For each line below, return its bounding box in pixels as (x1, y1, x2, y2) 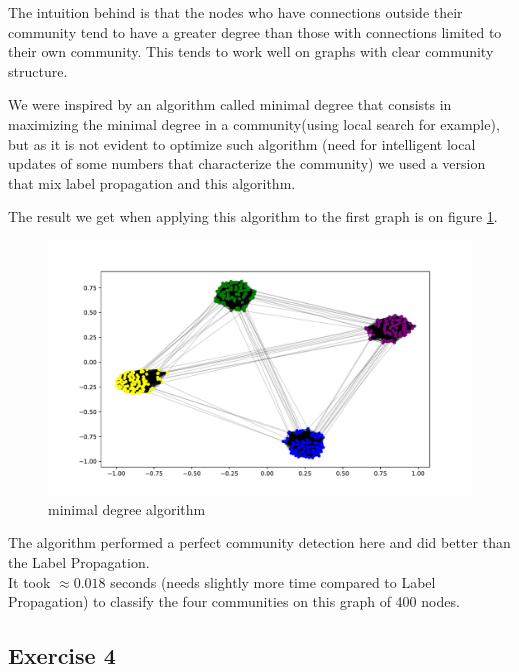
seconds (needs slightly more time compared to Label (110, 571, 436, 592)
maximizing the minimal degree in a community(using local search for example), (8, 113, 500, 134)
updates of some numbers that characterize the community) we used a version (8, 153, 486, 174)
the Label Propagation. (8, 551, 150, 572)
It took (8, 571, 51, 592)
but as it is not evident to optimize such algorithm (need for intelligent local (8, 133, 476, 154)
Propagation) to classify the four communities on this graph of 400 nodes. (8, 591, 460, 612)
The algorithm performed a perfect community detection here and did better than (8, 532, 511, 553)
